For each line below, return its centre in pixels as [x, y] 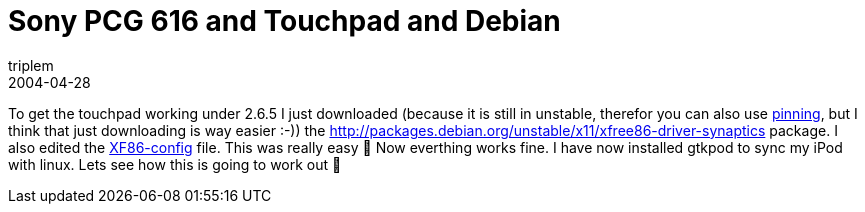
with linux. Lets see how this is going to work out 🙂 [175, 164]
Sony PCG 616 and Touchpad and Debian [284, 21]
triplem [31, 65]
